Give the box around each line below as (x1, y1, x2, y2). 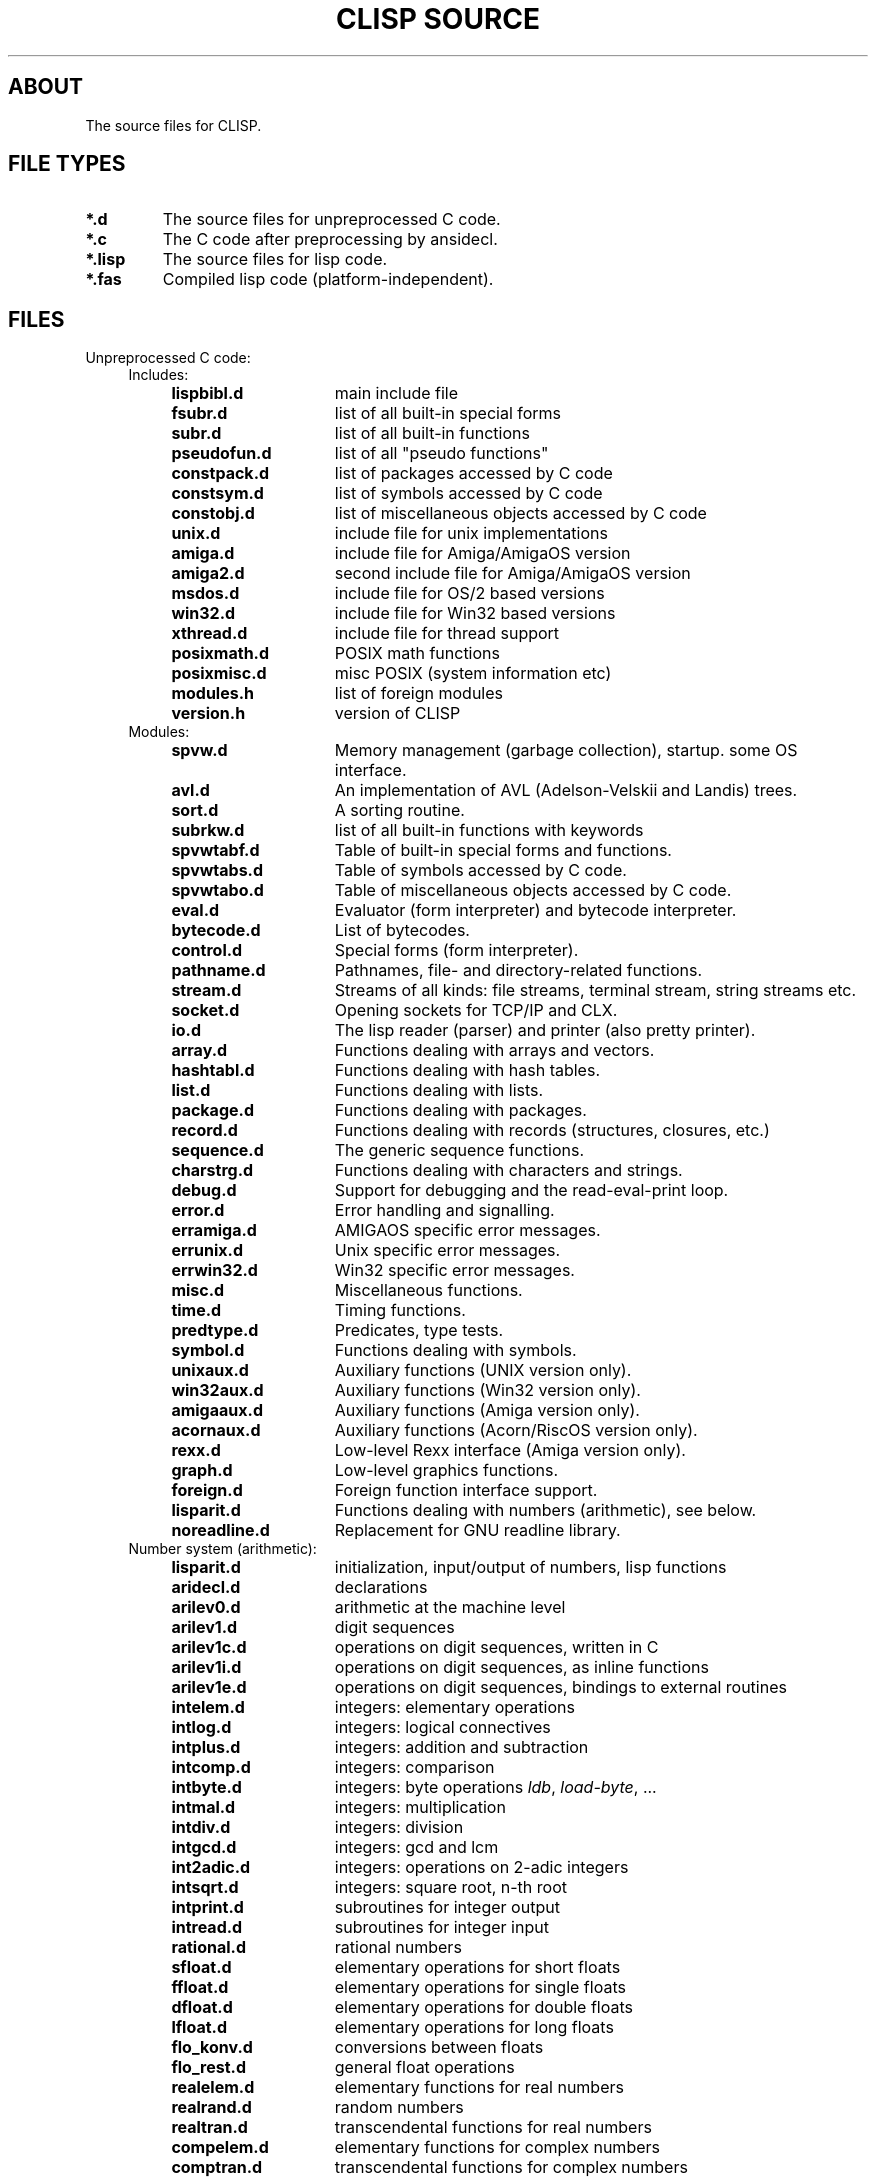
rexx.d (171, 1440, 221, 1461)
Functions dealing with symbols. (334, 1340, 577, 1361)
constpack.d (171, 463, 270, 484)
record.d (171, 1120, 238, 1141)
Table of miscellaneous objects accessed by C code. (334, 880, 732, 901)
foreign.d (171, 1480, 243, 1501)
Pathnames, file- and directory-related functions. (334, 960, 703, 981)
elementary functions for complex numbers (334, 2137, 660, 2158)
